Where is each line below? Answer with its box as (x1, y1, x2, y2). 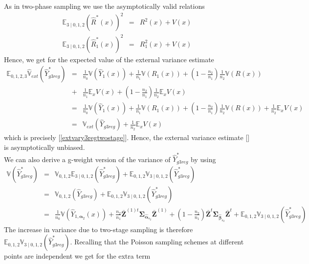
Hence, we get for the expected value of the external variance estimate (4, 54, 214, 64)
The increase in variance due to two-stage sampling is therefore (4, 224, 193, 234)
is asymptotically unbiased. (4, 142, 85, 152)
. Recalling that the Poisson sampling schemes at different (70, 237, 244, 247)
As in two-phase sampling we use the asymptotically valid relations (4, 1, 205, 11)
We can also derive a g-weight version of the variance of (4, 154, 171, 164)
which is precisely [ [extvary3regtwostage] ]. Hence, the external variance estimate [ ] (4, 132, 250, 143)
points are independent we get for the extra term (4, 251, 151, 261)
